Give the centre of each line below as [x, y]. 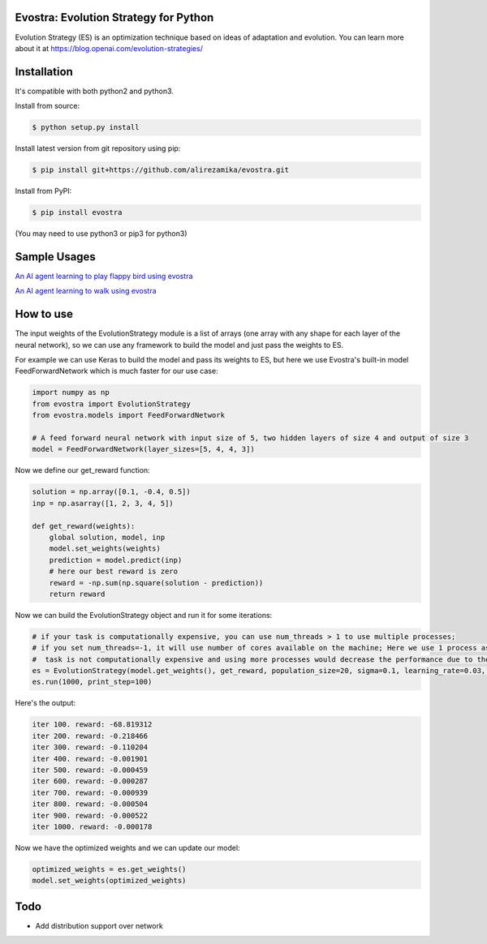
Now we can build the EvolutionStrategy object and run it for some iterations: [144, 615]
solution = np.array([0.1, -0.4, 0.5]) [111, 492]
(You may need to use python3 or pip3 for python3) [101, 234]
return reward [77, 594]
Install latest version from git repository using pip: [98, 148]
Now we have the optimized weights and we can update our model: [127, 847]
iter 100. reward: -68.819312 [92, 725]
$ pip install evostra [77, 212]
